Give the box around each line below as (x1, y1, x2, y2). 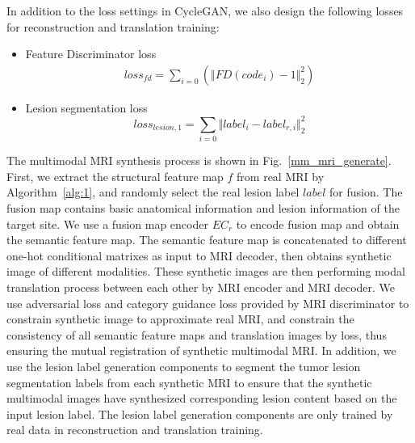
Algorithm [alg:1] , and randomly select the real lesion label (6, 184, 300, 200)
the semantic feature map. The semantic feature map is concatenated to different (6, 231, 407, 248)
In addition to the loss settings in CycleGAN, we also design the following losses (6, 2, 404, 19)
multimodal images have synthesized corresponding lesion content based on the (6, 390, 397, 407)
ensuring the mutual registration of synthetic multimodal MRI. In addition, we (6, 342, 396, 359)
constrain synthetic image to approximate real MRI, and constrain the (6, 310, 354, 327)
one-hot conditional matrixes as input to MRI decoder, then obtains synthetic (6, 247, 392, 264)
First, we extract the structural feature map (6, 167, 224, 184)
